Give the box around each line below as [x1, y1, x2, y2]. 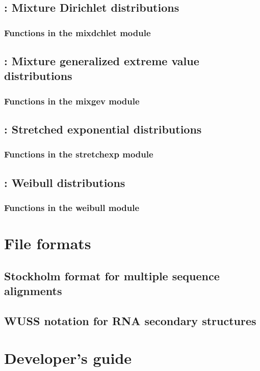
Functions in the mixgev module [4, 94, 140, 107]
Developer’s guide [4, 348, 132, 368]
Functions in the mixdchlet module [4, 26, 151, 39]
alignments [4, 283, 62, 299]
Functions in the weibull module [4, 201, 140, 214]
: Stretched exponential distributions [4, 121, 202, 137]
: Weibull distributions [4, 174, 125, 190]
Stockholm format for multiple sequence [4, 268, 220, 283]
